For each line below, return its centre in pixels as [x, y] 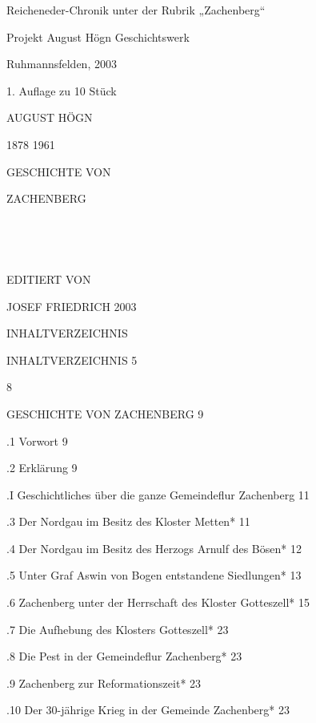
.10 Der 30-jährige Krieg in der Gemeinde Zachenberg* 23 [148, 710]
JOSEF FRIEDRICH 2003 [72, 306]
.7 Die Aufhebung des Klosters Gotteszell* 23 [118, 629]
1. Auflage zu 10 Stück [62, 90]
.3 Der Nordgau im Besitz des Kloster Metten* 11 [128, 521]
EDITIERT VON [49, 279]
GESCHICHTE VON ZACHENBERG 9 [105, 413]
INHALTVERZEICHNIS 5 [72, 359]
